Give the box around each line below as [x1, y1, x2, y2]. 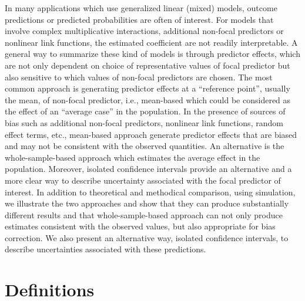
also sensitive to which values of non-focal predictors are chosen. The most [5, 70, 273, 83]
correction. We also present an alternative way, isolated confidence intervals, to [5, 231, 289, 243]
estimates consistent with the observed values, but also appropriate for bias [5, 220, 276, 232]
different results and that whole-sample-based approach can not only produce [5, 208, 283, 221]
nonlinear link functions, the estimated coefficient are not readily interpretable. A [5, 36, 298, 48]
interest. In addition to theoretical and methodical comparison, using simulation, [5, 185, 296, 198]
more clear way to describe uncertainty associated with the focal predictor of [5, 174, 281, 186]
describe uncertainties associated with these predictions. [5, 243, 206, 255]
